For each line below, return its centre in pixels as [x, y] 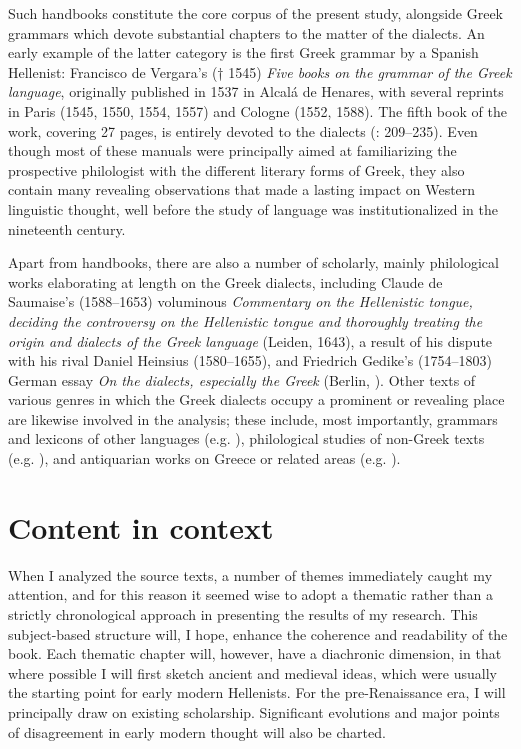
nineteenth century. [67, 228]
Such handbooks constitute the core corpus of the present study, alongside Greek [256, 13]
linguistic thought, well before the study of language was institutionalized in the [253, 208]
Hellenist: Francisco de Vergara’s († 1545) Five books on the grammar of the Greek [260, 71]
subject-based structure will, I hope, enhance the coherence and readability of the [258, 633]
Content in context [141, 526]
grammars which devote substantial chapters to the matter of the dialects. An [246, 32]
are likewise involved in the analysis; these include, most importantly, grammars [253, 418]
